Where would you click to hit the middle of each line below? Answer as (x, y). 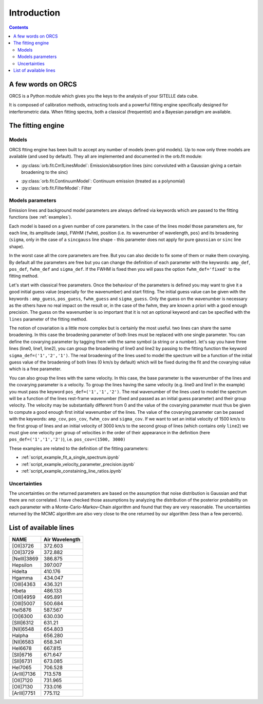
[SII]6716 (22, 655)
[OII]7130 (22, 687)
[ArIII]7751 (24, 693)
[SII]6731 (22, 661)
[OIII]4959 (24, 597)
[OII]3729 (23, 552)
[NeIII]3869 (25, 559)
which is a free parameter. (35, 369)
